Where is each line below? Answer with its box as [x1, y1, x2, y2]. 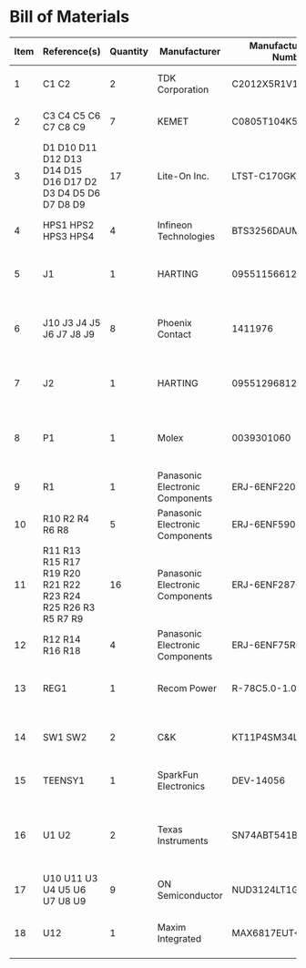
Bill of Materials [9, 6, 130, 27]
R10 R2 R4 [42, 512, 89, 525]
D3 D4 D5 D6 [42, 187, 101, 199]
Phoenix [157, 316, 193, 329]
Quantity [108, 45, 148, 57]
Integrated [157, 932, 202, 944]
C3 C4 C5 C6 [42, 109, 101, 122]
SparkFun [157, 768, 199, 780]
